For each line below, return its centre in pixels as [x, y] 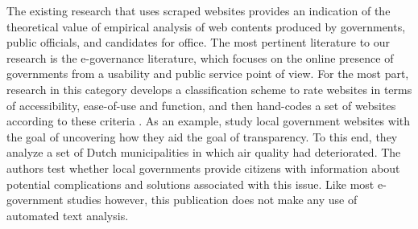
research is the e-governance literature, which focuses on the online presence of [200, 57]
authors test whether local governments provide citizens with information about [203, 168]
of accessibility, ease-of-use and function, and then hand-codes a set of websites [201, 105]
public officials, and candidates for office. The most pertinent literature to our [199, 42]
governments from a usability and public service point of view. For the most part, [208, 74]
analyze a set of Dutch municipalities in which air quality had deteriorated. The [204, 152]
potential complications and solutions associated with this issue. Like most [190, 184]
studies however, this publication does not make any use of [212, 200]
